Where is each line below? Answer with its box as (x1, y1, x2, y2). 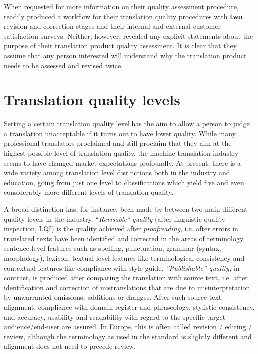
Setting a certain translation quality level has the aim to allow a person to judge (4, 118, 250, 129)
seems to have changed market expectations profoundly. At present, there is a (4, 157, 241, 168)
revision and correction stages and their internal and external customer (4, 21, 221, 31)
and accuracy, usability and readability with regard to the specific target (4, 311, 226, 322)
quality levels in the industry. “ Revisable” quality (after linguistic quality (4, 213, 225, 224)
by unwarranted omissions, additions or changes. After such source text (4, 292, 222, 302)
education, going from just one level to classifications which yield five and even (4, 177, 244, 187)
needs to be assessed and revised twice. (4, 60, 123, 70)
